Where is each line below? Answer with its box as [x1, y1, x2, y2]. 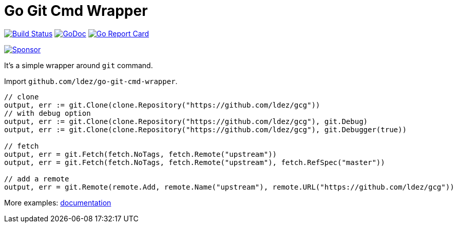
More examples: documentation [4, 198, 111, 207]
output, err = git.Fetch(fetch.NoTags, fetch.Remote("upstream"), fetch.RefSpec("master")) [4, 158, 385, 167]
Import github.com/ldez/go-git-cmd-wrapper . [4, 76, 178, 86]
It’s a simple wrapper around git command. [4, 60, 153, 70]
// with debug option [4, 109, 91, 117]
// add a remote [4, 174, 69, 183]
